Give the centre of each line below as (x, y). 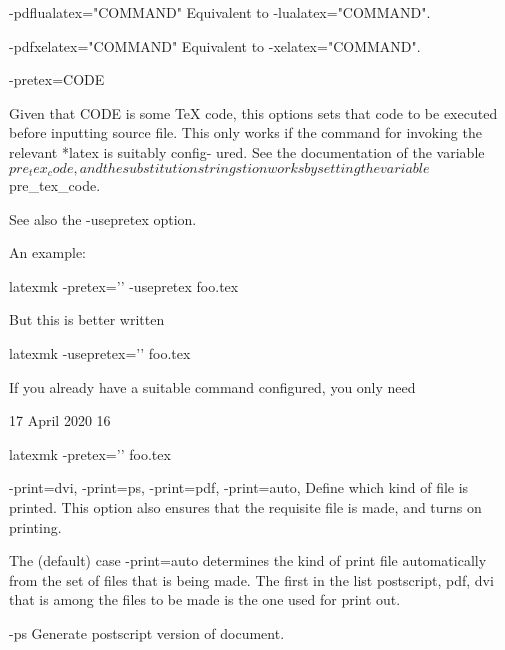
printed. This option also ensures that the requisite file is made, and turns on (245, 506)
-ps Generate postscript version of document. (147, 632)
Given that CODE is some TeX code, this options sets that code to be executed (253, 112)
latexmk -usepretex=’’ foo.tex (100, 352)
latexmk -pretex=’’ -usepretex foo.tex (124, 285)
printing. (35, 526)
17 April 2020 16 (60, 420)
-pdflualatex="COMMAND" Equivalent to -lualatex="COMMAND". (220, 12)
